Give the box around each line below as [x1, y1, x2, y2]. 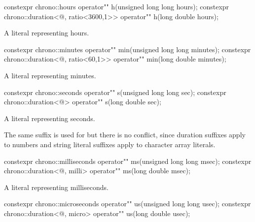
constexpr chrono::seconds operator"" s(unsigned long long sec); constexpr [4, 87, 226, 97]
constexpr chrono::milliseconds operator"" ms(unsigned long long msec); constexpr [4, 156, 252, 166]
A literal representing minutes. [4, 70, 96, 80]
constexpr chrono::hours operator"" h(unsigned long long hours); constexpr [4, 1, 229, 11]
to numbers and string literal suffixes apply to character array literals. [4, 139, 216, 149]
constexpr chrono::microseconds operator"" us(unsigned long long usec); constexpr [4, 198, 251, 209]
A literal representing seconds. [4, 113, 95, 123]
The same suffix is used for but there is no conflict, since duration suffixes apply [4, 129, 246, 140]
